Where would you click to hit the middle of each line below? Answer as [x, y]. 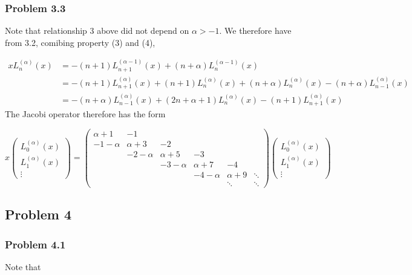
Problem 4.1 [35, 244]
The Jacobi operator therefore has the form [85, 114]
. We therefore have [255, 31]
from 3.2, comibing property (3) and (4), [80, 42]
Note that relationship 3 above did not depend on [97, 31]
